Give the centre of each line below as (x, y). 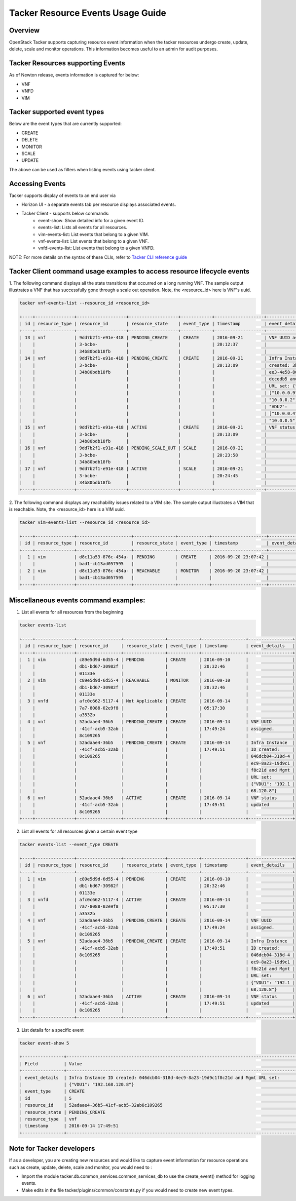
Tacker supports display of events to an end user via (62, 195)
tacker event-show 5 (44, 1043)
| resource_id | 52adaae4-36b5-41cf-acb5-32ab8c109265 (91, 1105)
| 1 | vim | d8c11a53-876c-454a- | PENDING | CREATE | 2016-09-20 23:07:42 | (144, 557)
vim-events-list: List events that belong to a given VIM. (93, 234)
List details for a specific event (53, 1030)
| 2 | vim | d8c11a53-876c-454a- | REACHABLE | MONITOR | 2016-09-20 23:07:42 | (144, 571)
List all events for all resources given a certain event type (79, 831)
